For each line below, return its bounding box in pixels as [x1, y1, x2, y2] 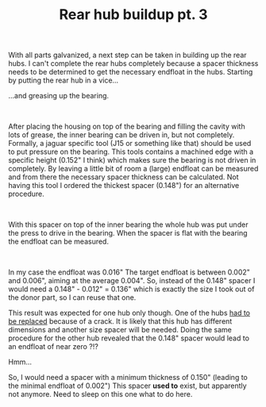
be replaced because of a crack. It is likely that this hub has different [8, 317, 233, 326]
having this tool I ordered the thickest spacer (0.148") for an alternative [8, 181, 240, 190]
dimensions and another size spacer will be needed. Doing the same [8, 325, 232, 335]
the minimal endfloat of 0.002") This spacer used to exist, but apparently [8, 381, 248, 390]
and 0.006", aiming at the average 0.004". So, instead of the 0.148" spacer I [8, 276, 256, 286]
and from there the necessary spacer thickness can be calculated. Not [8, 172, 239, 182]
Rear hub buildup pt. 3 [59, 6, 208, 24]
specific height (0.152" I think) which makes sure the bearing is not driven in [8, 156, 256, 165]
